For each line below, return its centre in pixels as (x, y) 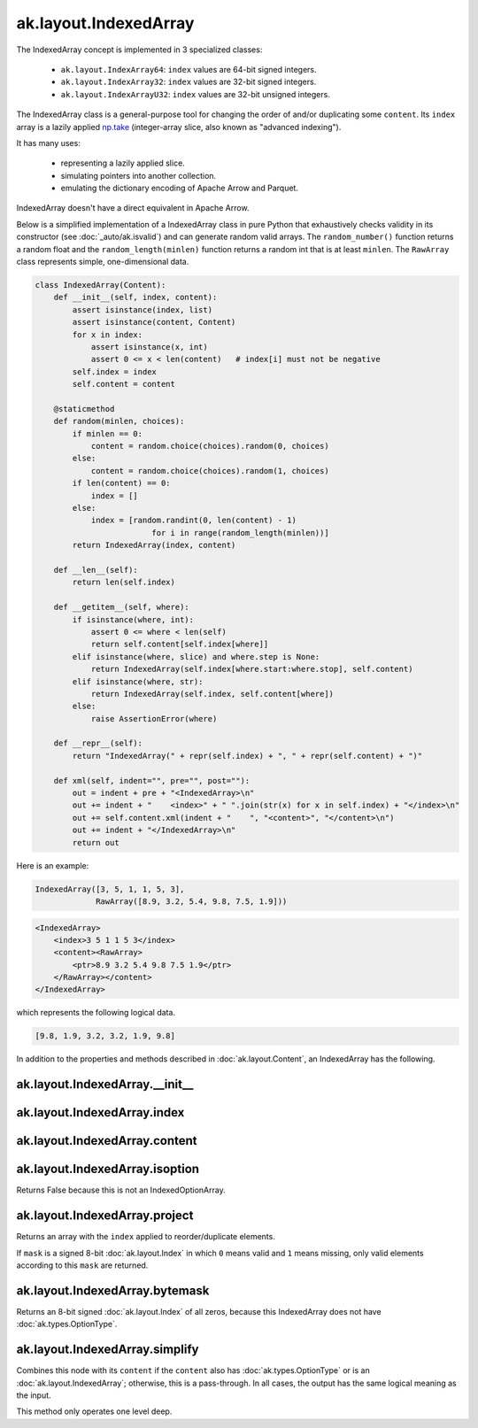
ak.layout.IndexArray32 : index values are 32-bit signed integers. (189, 82)
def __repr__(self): (98, 743)
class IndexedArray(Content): (100, 285)
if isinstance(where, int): (133, 619)
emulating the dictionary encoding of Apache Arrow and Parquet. (179, 188)
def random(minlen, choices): (119, 421)
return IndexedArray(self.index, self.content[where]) (212, 694)
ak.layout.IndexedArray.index (100, 1112)
